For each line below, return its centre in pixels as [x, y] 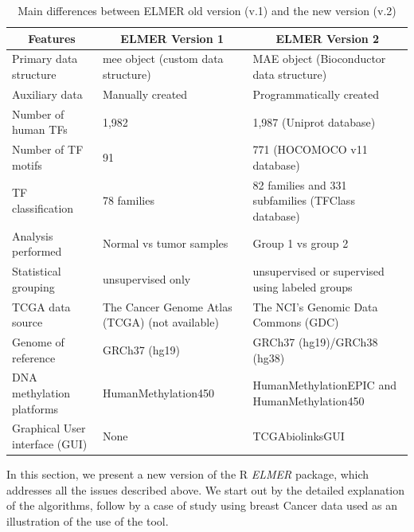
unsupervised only [146, 278]
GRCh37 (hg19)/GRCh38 [315, 341]
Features [52, 38]
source [27, 322]
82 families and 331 [300, 184]
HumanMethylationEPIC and [324, 385]
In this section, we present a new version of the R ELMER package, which [188, 474]
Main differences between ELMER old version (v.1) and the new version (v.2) [207, 10]
